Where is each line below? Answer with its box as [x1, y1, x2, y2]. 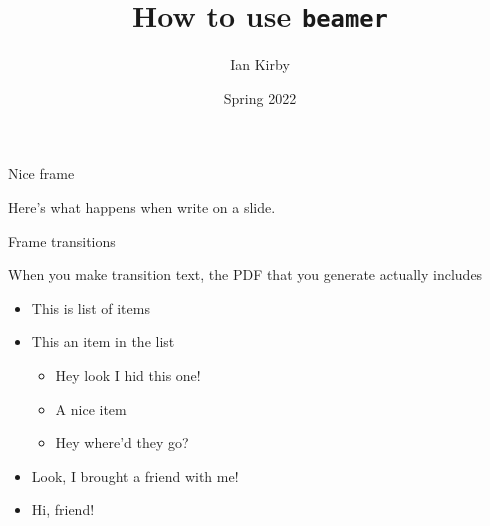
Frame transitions [8, 230, 116, 251]
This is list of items [31, 297, 150, 318]
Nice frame [8, 163, 75, 184]
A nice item [55, 398, 127, 419]
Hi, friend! [31, 499, 95, 520]
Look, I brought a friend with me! [31, 465, 239, 486]
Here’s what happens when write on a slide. [8, 197, 276, 218]
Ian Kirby [230, 54, 290, 75]
